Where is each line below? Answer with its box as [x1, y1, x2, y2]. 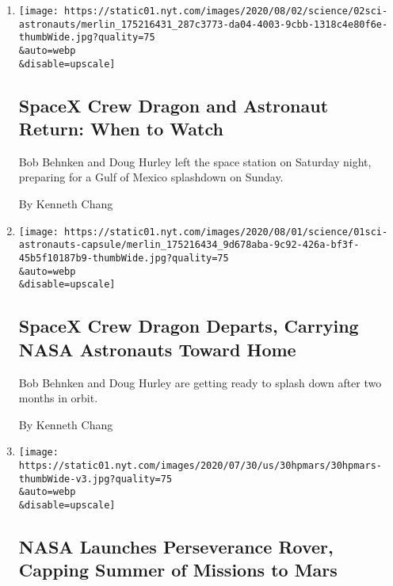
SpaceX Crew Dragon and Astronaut [18, 93, 329, 117]
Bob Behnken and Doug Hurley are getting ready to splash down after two [18, 374, 382, 390]
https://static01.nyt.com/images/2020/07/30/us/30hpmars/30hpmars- [18, 459, 382, 471]
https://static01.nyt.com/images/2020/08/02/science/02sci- [64, 6, 388, 17]
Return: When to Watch [18, 116, 223, 141]
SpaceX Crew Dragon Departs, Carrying [18, 314, 359, 338]
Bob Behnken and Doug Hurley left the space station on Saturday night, [18, 153, 372, 169]
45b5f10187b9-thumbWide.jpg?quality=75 [18, 252, 229, 264]
